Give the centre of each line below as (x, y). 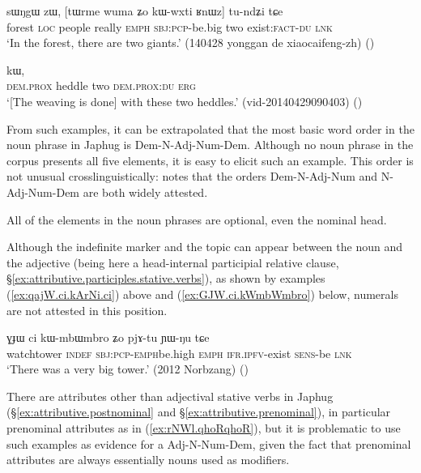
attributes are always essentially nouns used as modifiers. (148, 460)
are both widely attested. (145, 192)
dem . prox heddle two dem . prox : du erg (101, 85)
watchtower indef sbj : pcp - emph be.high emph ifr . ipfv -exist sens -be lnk (179, 353)
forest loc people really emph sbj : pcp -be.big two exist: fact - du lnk (170, 26)
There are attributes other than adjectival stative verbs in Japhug (170, 396)
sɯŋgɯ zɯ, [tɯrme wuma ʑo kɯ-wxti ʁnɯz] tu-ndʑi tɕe (145, 11)
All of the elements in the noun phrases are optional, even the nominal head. (197, 219)
